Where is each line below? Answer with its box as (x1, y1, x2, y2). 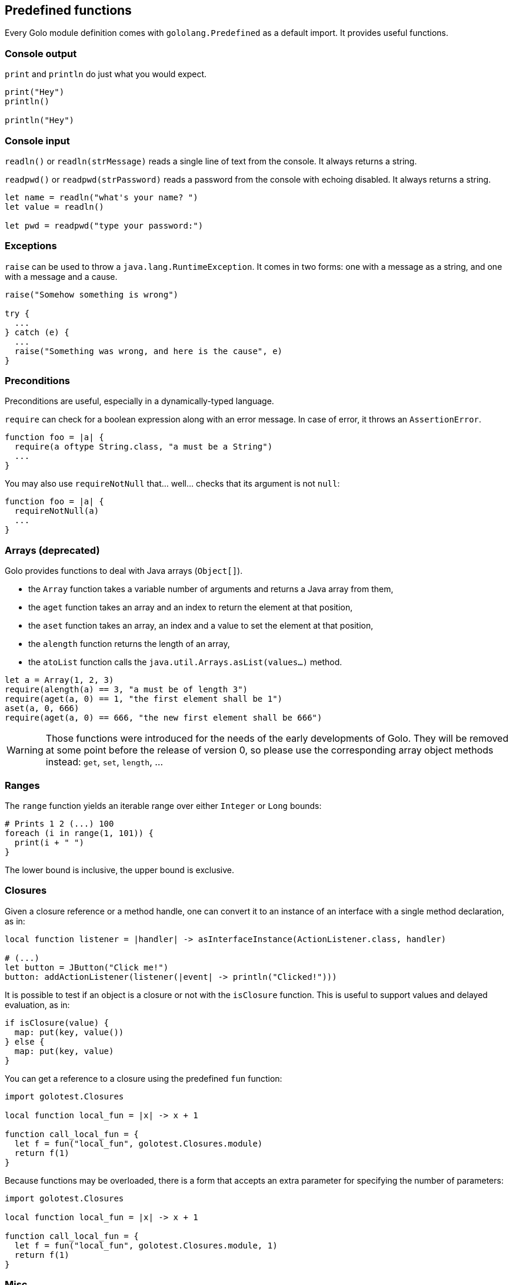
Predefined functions (5, 3, 132, 18)
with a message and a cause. (5, 271, 118, 282)
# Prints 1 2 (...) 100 (5, 818, 114, 828)
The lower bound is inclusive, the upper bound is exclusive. (5, 864, 235, 875)
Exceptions (5, 240, 57, 252)
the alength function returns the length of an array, (28, 639, 230, 649)
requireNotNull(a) (14, 506, 99, 516)
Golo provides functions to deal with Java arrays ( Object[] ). (5, 566, 243, 576)
